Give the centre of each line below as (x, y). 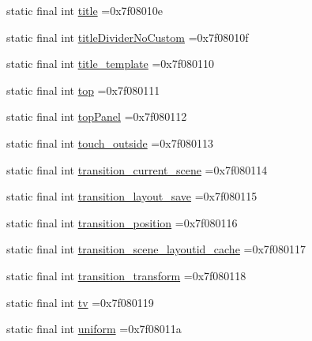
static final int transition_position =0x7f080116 (122, 222)
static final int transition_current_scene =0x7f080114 (137, 169)
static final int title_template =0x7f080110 (110, 64)
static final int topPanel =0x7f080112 (97, 116)
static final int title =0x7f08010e (85, 10)
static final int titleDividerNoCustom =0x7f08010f (128, 37)
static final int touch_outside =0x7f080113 (110, 142)
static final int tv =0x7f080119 (80, 302)
